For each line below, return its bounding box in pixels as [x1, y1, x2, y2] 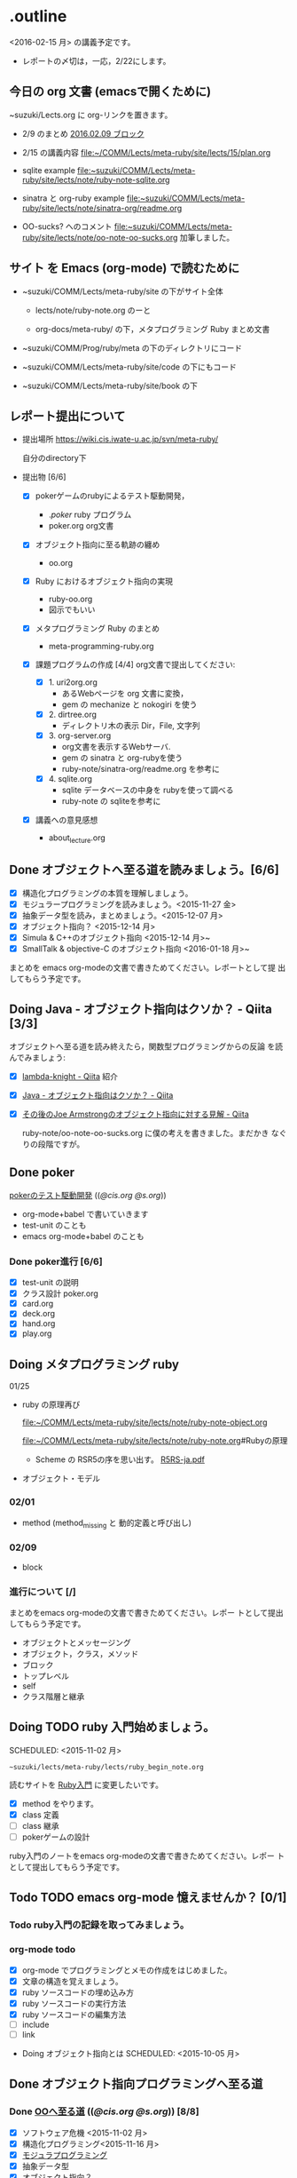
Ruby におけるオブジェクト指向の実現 [35, 576, 173, 586]
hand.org [21, 1318, 56, 1329]
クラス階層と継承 [21, 1690, 85, 1702]
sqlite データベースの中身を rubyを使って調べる [61, 784, 234, 795]
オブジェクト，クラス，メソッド [21, 1648, 139, 1658]
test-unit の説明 [21, 1277, 79, 1288]
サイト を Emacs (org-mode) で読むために [9, 260, 240, 276]
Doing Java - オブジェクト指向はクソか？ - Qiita [9, 1002, 272, 1017]
